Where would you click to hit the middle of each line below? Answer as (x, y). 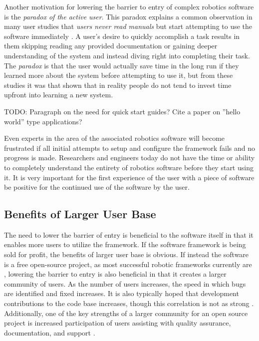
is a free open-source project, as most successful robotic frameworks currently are (128, 264)
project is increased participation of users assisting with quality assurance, (118, 323)
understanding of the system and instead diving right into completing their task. (127, 55)
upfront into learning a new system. (59, 95)
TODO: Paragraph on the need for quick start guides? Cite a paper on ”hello (122, 111)
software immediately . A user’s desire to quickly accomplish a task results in (122, 36)
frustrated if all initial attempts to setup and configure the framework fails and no (129, 148)
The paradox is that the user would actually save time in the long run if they (122, 65)
